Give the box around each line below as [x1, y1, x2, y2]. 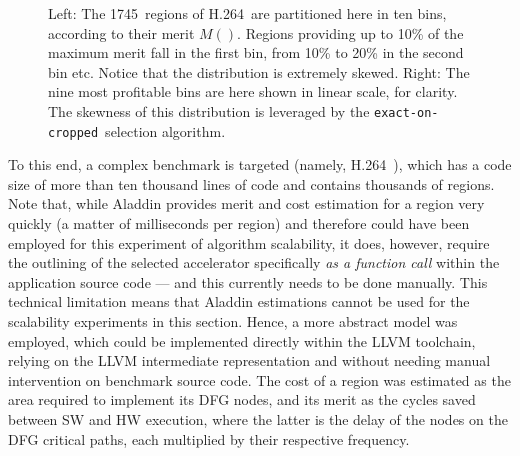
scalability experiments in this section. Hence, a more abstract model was [8, 311, 458, 332]
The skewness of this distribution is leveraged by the [48, 100, 370, 121]
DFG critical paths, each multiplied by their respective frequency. [8, 428, 410, 449]
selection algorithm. [105, 120, 226, 141]
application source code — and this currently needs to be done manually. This [8, 271, 488, 292]
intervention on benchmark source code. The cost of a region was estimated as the [8, 369, 511, 390]
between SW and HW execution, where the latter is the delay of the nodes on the [8, 409, 508, 429]
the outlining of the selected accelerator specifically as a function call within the [8, 252, 500, 273]
